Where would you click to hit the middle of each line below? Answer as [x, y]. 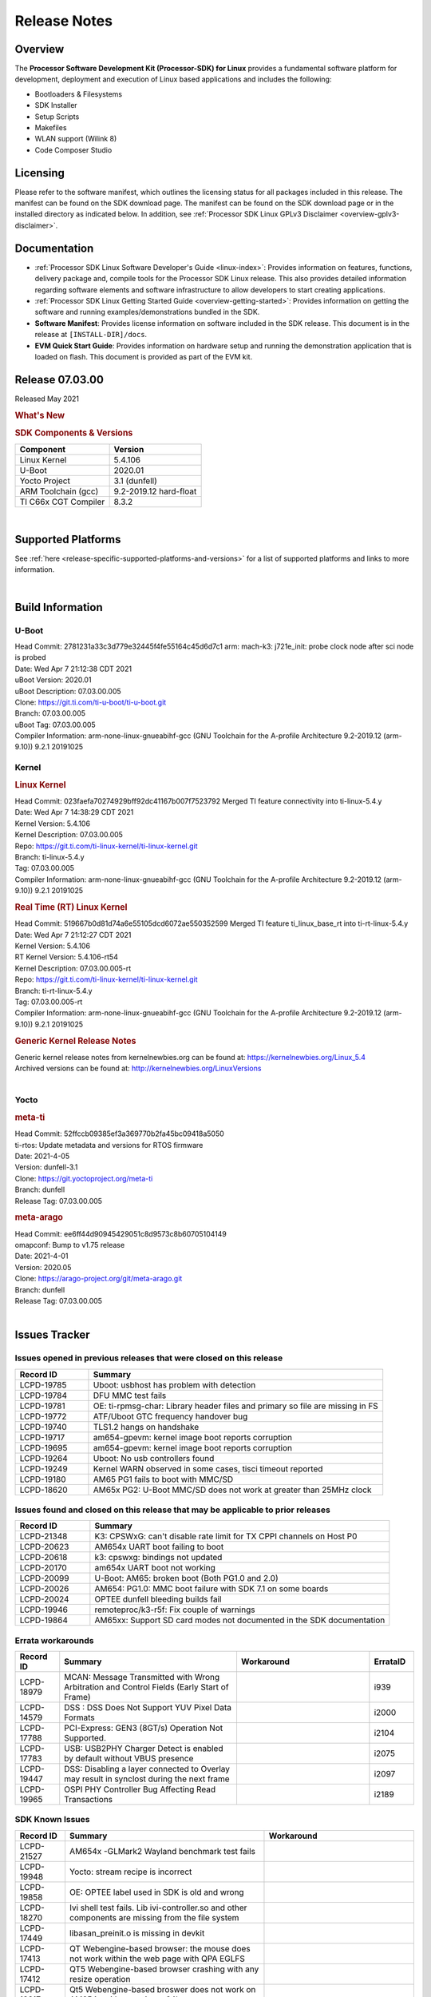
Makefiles [51, 128]
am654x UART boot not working [155, 1568]
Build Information [59, 607]
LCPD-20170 [43, 1568]
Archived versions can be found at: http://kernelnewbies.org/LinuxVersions [138, 1068]
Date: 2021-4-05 [42, 1156]
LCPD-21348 [43, 1536]
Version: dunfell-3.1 [46, 1167]
